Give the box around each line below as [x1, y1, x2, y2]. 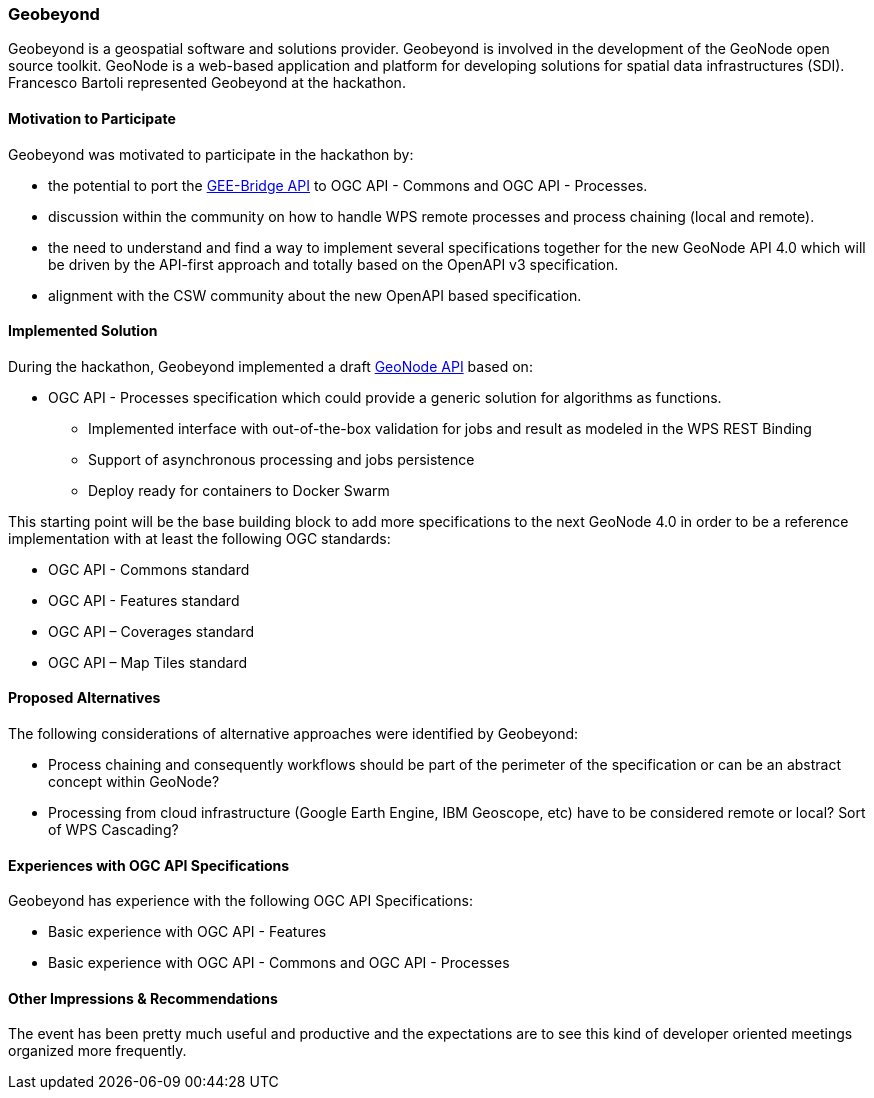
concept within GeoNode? [48, 773, 220, 791]
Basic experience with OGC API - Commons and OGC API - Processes [48, 954, 510, 972]
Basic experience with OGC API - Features [48, 923, 327, 941]
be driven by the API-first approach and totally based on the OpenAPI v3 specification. [48, 255, 619, 273]
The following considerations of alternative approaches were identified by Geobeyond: [8, 725, 579, 743]
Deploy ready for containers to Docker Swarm [88, 481, 390, 499]
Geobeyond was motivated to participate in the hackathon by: [8, 145, 414, 163]
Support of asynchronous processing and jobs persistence [88, 450, 475, 468]
